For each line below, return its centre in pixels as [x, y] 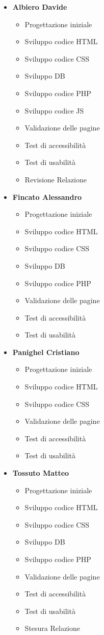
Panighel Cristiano [46, 352]
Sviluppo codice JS [54, 110]
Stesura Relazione [53, 628]
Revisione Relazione [56, 179]
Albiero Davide [40, 7]
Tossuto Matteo [41, 473]
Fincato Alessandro [47, 197]
